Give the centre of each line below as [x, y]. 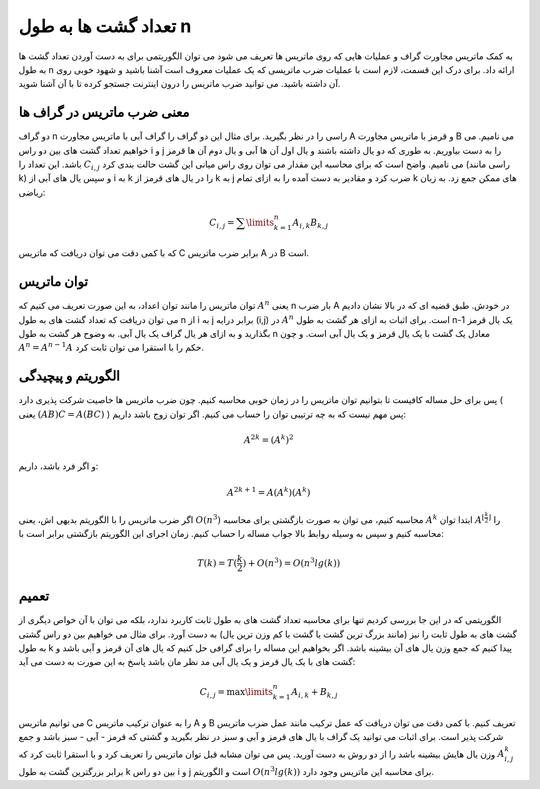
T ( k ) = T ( [217, 563]
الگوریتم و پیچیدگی [69, 376]
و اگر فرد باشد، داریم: [58, 466]
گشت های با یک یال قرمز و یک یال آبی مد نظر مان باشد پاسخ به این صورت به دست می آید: [187, 662]
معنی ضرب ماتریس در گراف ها [104, 112]
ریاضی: [32, 192]
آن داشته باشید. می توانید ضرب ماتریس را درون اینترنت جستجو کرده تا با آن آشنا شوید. [179, 84]
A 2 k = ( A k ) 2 [268, 439]
